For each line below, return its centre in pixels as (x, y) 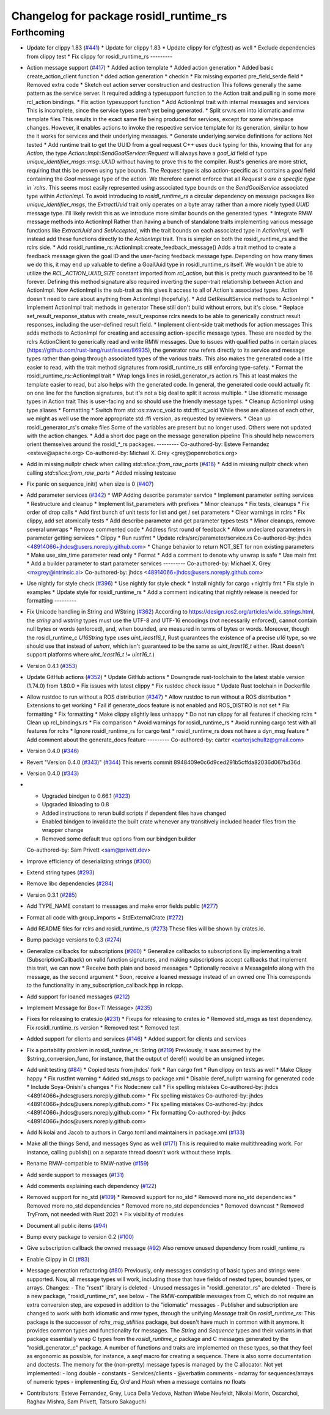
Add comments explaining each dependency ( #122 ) (92, 1186)
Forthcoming (38, 32)
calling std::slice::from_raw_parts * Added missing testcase (101, 473)
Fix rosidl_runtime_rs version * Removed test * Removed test (103, 1027)
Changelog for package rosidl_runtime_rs (119, 16)
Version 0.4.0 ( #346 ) (53, 751)
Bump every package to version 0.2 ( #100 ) (80, 1237)
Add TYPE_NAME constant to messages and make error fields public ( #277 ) (122, 906)
